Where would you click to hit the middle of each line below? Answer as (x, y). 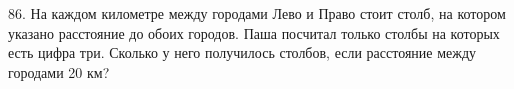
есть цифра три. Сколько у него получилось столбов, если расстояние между (242, 52)
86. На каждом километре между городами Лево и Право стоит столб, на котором (257, 13)
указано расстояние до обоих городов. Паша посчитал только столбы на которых (254, 32)
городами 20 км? (59, 71)
